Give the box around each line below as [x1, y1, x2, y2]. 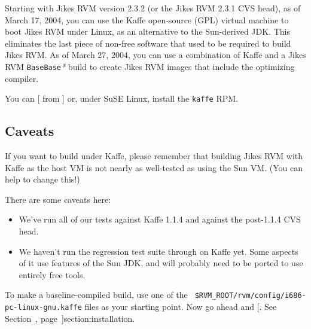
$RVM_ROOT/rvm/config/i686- [194, 291, 306, 300]
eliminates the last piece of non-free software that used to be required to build [5, 36, 291, 49]
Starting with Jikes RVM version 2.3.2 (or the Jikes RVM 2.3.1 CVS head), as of [5, 2, 301, 14]
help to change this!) [5, 173, 80, 185]
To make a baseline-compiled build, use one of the [5, 288, 188, 301]
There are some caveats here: [5, 193, 111, 205]
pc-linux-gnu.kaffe [5, 303, 82, 312]
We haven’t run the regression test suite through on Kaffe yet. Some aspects [19, 245, 298, 257]
